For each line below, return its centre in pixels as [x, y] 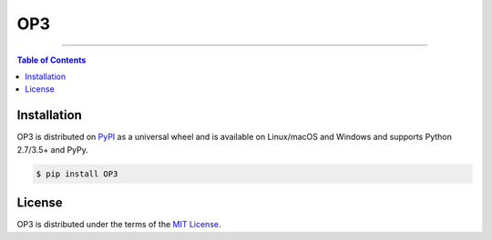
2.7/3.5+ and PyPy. [52, 149]
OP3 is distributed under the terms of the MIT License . [119, 225]
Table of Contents [51, 60]
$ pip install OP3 [77, 174]
